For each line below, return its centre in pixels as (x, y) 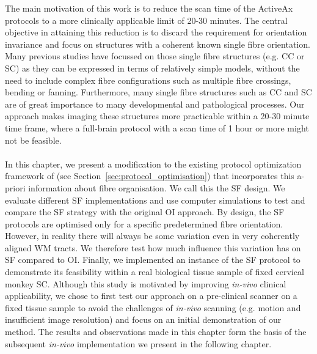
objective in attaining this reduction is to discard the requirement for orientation (156, 32)
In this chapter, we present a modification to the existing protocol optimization (153, 164)
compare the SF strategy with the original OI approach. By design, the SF (145, 212)
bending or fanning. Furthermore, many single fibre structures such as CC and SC (158, 92)
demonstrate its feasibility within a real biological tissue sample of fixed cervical (155, 272)
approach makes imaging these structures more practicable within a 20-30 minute (157, 116)
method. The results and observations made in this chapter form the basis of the (156, 332)
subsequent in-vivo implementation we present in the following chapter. (138, 343)
